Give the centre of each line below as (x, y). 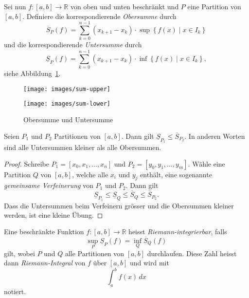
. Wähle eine (206, 163)
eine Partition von (214, 6)
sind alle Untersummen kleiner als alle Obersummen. (83, 147)
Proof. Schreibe (27, 163)
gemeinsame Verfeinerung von (49, 185)
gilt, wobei (19, 253)
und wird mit (149, 263)
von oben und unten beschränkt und (124, 6)
